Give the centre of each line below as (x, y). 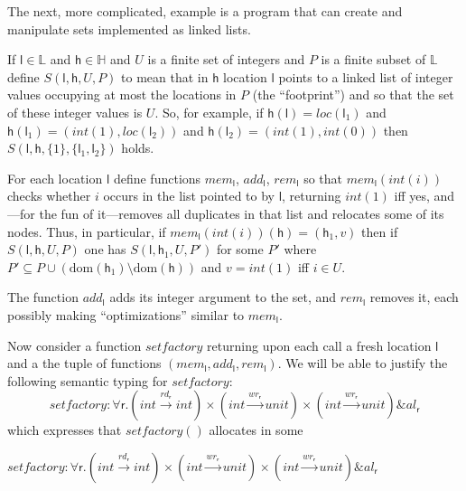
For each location (55, 178)
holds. (138, 148)
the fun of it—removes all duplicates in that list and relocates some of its (242, 213)
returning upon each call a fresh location (319, 345)
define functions (157, 178)
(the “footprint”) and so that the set (353, 94)
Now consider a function (75, 345)
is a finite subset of (373, 59)
